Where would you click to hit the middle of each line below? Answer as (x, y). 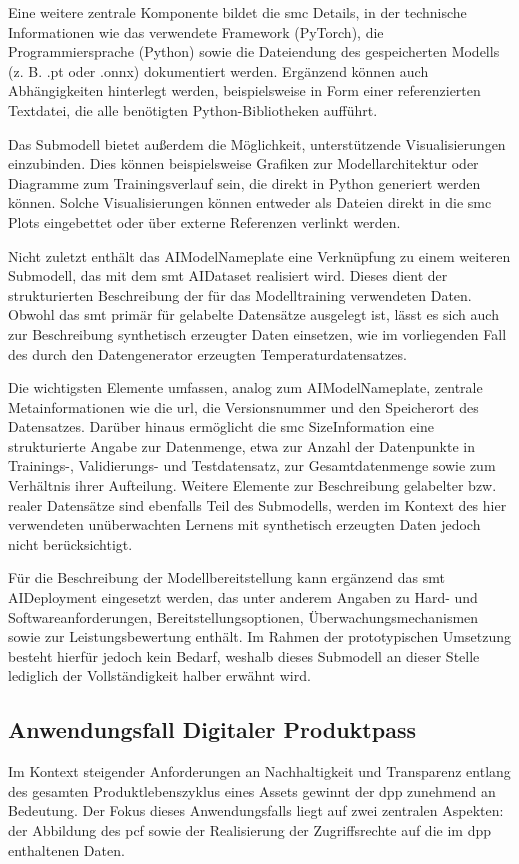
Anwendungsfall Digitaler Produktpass (212, 729)
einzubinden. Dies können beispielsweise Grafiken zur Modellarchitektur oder (243, 163)
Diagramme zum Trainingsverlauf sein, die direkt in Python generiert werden (244, 182)
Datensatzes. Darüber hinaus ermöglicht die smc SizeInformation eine (221, 426)
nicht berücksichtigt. (70, 543)
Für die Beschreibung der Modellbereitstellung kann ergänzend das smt (226, 577)
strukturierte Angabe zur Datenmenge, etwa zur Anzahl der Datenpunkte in (241, 445)
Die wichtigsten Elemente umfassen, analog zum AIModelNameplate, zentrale (245, 387)
